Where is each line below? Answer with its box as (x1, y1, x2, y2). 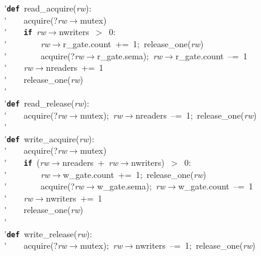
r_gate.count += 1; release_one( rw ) (63, 37, 204, 50)
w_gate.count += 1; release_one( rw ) (63, 168, 206, 180)
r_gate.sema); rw (97, 49, 163, 62)
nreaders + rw (62, 156, 118, 168)
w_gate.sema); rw (97, 180, 166, 192)
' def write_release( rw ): (4, 227, 92, 240)
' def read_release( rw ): (4, 96, 89, 109)
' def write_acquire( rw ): (4, 132, 95, 145)
